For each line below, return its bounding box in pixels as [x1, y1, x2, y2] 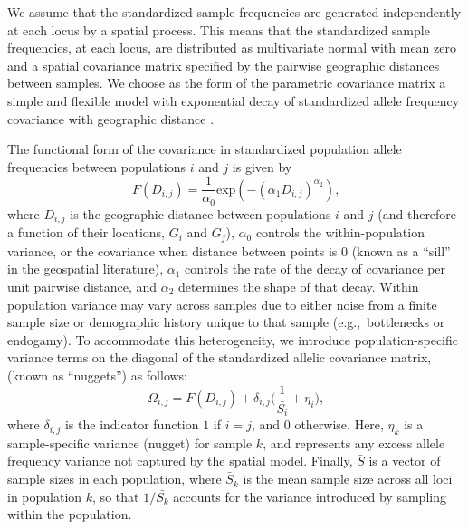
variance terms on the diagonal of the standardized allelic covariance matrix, [7, 348, 432, 367]
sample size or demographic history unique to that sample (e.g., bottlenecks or [7, 313, 445, 332]
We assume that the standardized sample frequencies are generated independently [7, 3, 462, 21]
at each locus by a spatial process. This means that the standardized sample [7, 20, 430, 39]
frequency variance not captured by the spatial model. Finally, [7, 451, 353, 470]
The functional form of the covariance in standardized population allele [7, 139, 402, 159]
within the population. [7, 505, 132, 524]
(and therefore [377, 204, 457, 223]
